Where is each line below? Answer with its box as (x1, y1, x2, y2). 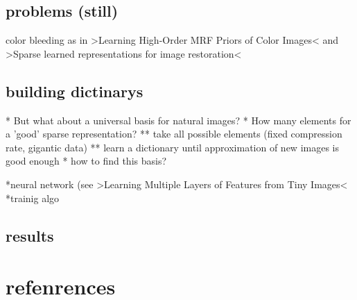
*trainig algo (6, 190, 60, 205)
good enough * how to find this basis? (6, 153, 167, 168)
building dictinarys (6, 80, 143, 101)
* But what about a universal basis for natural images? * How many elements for (6, 112, 351, 127)
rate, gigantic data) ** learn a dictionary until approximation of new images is (6, 140, 339, 154)
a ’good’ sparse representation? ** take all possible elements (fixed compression (6, 126, 342, 141)
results (6, 224, 54, 246)
